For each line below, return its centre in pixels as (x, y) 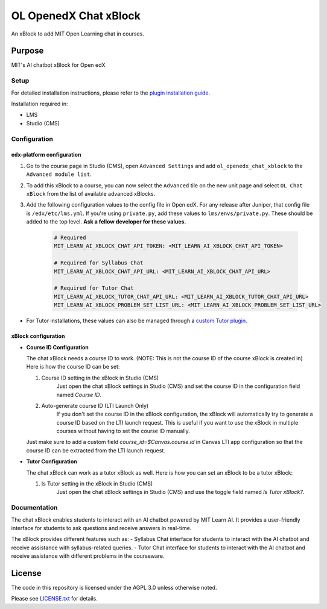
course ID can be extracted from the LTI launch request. (96, 450)
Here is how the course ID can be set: (73, 367)
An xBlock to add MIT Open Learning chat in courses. (78, 34)
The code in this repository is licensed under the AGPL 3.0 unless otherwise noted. (114, 588)
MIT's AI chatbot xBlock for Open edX (58, 65)
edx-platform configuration (46, 155)
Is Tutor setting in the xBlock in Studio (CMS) (97, 484)
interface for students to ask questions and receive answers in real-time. (101, 528)
